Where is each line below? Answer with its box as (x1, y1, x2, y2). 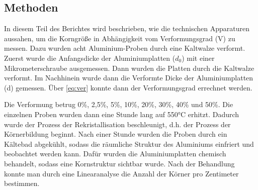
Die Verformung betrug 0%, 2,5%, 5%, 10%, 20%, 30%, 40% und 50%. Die (4, 99, 233, 110)
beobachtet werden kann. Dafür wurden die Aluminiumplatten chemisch (4, 148, 226, 159)
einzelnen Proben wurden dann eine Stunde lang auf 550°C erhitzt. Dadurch (4, 109, 239, 119)
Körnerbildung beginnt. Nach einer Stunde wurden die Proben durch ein (4, 129, 227, 139)
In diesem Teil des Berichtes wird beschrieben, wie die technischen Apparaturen (4, 23, 250, 34)
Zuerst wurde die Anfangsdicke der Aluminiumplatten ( (4, 52, 176, 63)
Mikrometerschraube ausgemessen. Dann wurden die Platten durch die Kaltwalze (4, 62, 254, 73)
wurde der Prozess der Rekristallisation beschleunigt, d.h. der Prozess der (4, 119, 231, 129)
